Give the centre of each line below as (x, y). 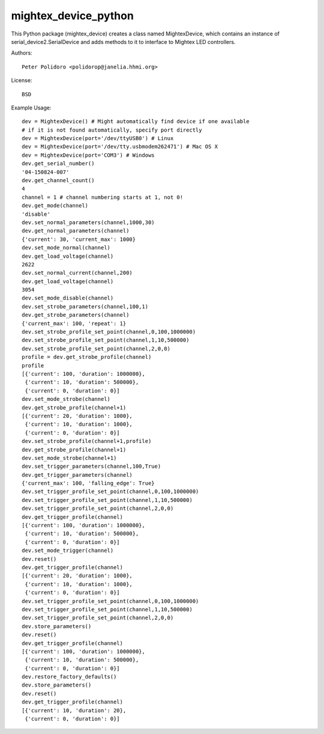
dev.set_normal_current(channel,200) (77, 273)
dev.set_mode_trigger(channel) (68, 551)
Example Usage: (31, 108)
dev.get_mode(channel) (55, 206)
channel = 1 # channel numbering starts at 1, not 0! (102, 197)
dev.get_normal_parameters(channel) (76, 231)
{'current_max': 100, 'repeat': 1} (74, 323)
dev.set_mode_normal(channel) (66, 248)
